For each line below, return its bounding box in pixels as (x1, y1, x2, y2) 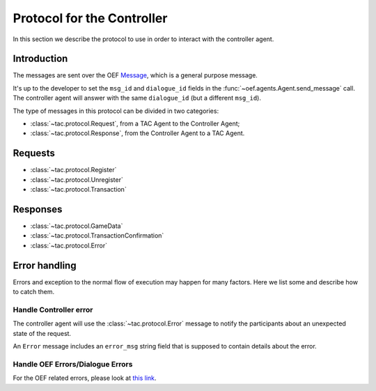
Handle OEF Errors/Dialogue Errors (13, 359, 133, 369)
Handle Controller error (13, 305, 93, 314)
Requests (13, 147, 55, 160)
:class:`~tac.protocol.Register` (30, 166, 117, 174)
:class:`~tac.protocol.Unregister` (30, 175, 123, 184)
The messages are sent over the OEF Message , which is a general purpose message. (13, 71, 258, 79)
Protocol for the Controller (13, 10, 168, 26)
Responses (13, 203, 63, 215)
